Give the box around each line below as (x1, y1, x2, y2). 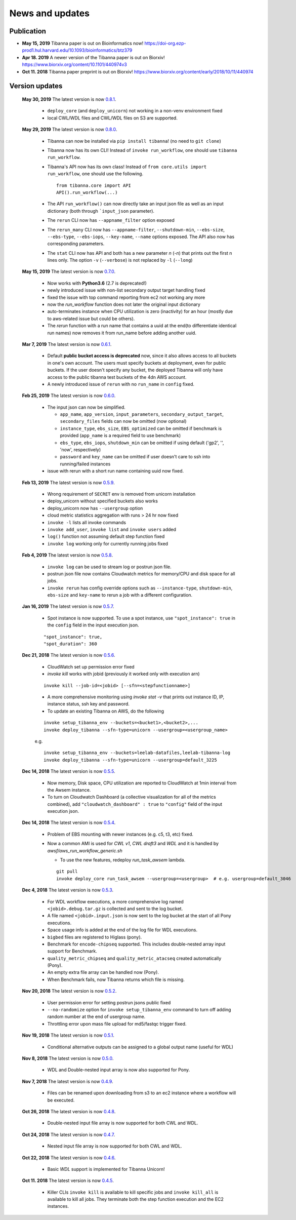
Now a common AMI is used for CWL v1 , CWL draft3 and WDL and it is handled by (47, 841, 219, 847)
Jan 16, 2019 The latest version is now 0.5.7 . (22, 603, 114, 610)
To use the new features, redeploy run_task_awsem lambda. (60, 857, 186, 863)
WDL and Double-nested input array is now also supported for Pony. (47, 1067, 190, 1073)
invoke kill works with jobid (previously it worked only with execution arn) (47, 671, 200, 677)
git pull (56, 869, 78, 875)
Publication (9, 27, 47, 35)
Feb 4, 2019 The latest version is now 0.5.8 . (22, 552, 113, 558)
